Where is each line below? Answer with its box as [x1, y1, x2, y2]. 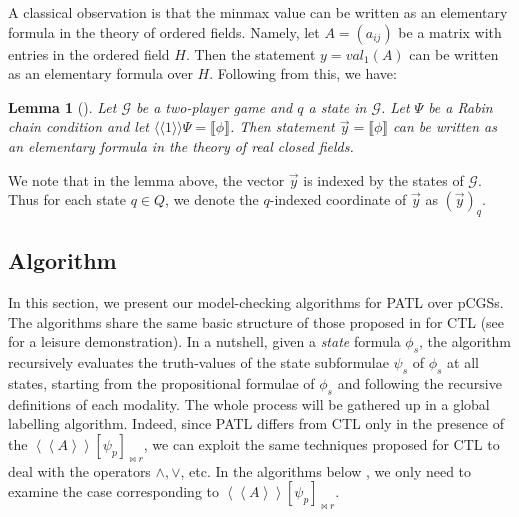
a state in [308, 96, 367, 117]
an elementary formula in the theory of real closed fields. [8, 135, 354, 156]
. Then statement [229, 116, 335, 137]
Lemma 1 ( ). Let [8, 96, 117, 117]
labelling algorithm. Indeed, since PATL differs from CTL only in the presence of [8, 413, 505, 434]
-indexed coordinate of [269, 189, 407, 210]
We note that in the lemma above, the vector [8, 169, 285, 190]
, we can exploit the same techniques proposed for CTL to [143, 433, 500, 454]
